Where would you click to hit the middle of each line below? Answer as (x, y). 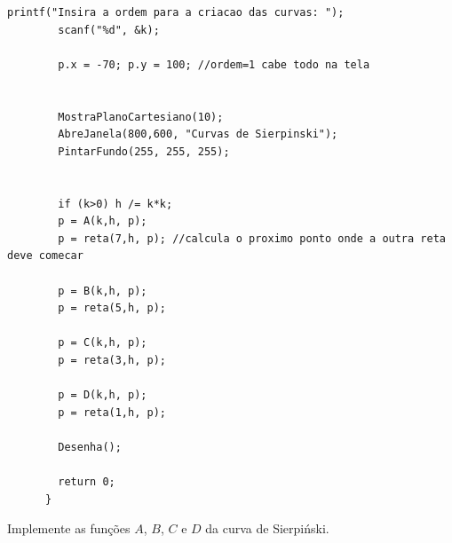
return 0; (87, 482)
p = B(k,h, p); (103, 291)
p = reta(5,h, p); (112, 308)
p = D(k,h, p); (103, 395)
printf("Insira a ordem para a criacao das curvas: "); (176, 12)
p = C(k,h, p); (103, 343)
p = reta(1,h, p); (112, 412)
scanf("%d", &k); (109, 30)
